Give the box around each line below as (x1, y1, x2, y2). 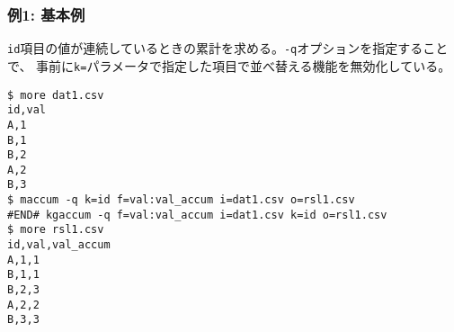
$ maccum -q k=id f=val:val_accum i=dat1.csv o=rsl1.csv (7, 193, 355, 207)
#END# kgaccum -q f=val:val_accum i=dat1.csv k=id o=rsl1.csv (7, 208, 387, 221)
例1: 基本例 (7, 3, 85, 25)
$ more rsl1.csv (7, 223, 104, 237)
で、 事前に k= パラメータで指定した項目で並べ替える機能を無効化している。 (7, 56, 451, 75)
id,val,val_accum (7, 238, 111, 252)
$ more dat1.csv (7, 88, 104, 102)
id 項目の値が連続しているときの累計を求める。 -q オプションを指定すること (7, 39, 449, 58)
